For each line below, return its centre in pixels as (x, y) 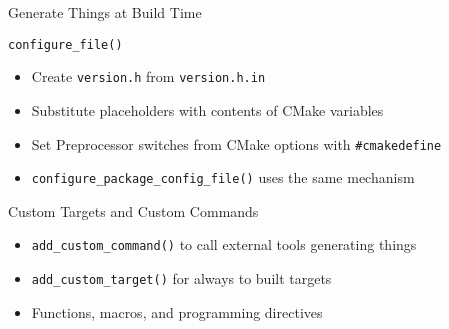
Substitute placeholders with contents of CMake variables (207, 109)
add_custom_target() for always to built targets (181, 278)
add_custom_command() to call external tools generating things (224, 244)
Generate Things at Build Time (105, 12)
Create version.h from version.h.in (148, 76)
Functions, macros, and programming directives (177, 311)
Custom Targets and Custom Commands (133, 210)
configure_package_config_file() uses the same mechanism (223, 177)
